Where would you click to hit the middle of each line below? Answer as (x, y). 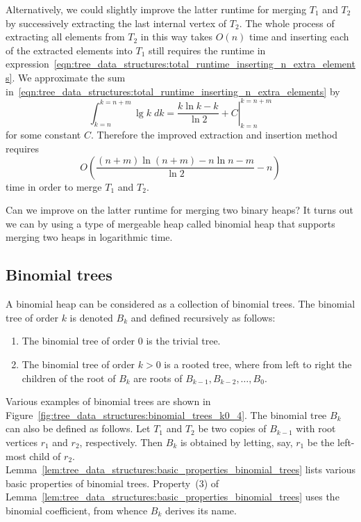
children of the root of (69, 378)
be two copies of (232, 428)
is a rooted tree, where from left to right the (258, 364)
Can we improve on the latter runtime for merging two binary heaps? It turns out (179, 210)
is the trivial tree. (183, 341)
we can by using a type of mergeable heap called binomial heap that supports (170, 223)
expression (27, 64)
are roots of (158, 378)
